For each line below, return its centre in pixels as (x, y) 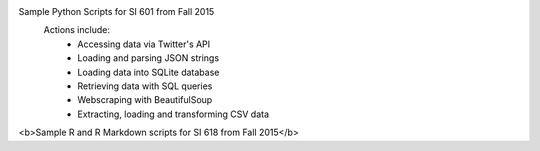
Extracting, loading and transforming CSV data (173, 114)
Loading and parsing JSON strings (148, 58)
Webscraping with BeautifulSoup (145, 100)
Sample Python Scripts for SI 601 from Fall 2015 (116, 11)
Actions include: (76, 30)
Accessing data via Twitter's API (144, 44)
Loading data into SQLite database (148, 72)
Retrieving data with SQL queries (145, 86)
